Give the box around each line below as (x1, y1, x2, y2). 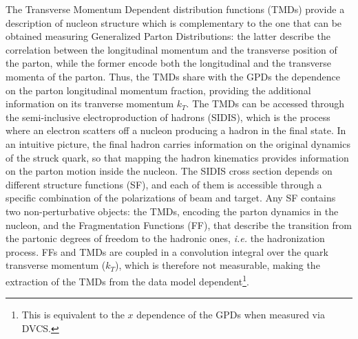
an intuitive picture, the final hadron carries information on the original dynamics (6, 136, 350, 151)
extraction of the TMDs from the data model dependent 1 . (6, 272, 249, 288)
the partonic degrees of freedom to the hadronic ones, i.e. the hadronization (6, 231, 325, 245)
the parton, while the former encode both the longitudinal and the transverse (6, 56, 331, 70)
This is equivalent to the (21, 307, 125, 322)
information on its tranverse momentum (6, 96, 174, 111)
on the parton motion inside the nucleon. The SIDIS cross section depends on (6, 164, 333, 178)
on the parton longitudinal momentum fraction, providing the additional (6, 83, 311, 97)
